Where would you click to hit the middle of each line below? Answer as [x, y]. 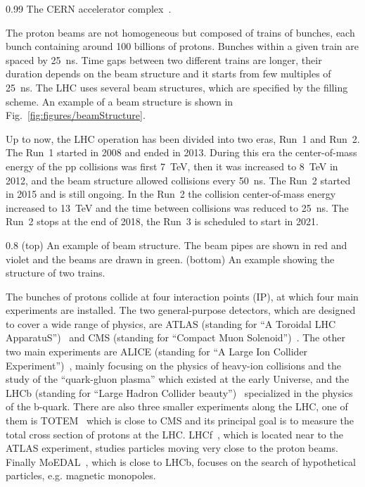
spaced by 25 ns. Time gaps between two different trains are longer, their [164, 59]
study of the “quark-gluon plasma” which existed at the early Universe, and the [178, 379]
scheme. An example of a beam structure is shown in [120, 101]
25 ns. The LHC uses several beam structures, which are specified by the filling [177, 87]
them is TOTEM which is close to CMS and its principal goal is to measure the [180, 420]
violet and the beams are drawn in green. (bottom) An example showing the [170, 259]
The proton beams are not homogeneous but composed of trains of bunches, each [180, 32]
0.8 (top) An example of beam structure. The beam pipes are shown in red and [177, 245]
